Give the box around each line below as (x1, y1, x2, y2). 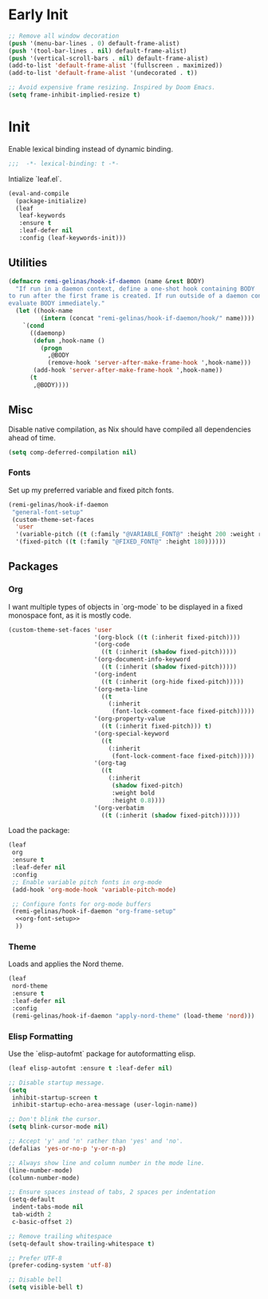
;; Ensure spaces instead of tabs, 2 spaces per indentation (8, 1188, 216, 1196)
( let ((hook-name (15, 307, 73, 315)
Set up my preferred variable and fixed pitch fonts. (8, 485, 174, 495)
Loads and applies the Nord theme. (8, 959, 124, 969)
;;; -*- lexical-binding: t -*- (8, 160, 120, 168)
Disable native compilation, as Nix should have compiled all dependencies (8, 424, 251, 434)
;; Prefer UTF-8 (8, 1254, 62, 1262)
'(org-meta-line (93, 685, 148, 693)
